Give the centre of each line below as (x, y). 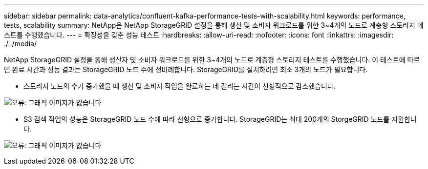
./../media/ (20, 44)
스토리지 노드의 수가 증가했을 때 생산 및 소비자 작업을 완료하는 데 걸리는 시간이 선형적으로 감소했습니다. (180, 86)
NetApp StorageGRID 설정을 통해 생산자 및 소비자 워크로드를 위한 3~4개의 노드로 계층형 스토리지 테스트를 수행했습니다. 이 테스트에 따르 (212, 60)
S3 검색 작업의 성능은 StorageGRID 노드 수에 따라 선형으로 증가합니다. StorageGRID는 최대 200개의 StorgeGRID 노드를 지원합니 (220, 119)
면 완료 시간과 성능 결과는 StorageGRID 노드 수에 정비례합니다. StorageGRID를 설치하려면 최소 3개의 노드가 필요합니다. (186, 69)
